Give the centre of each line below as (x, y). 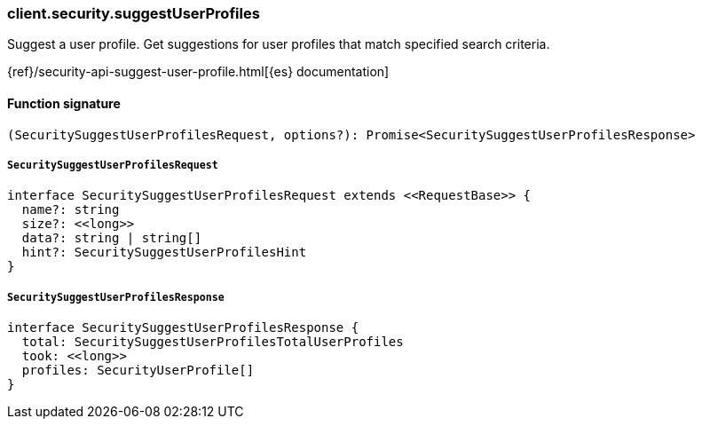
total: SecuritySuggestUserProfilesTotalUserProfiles (213, 342)
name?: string (71, 210)
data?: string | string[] (112, 238)
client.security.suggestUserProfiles (134, 13)
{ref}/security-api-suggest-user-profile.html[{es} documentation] (198, 72)
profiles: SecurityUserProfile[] (138, 371)
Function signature (64, 103)
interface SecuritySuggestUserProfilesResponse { (183, 328)
